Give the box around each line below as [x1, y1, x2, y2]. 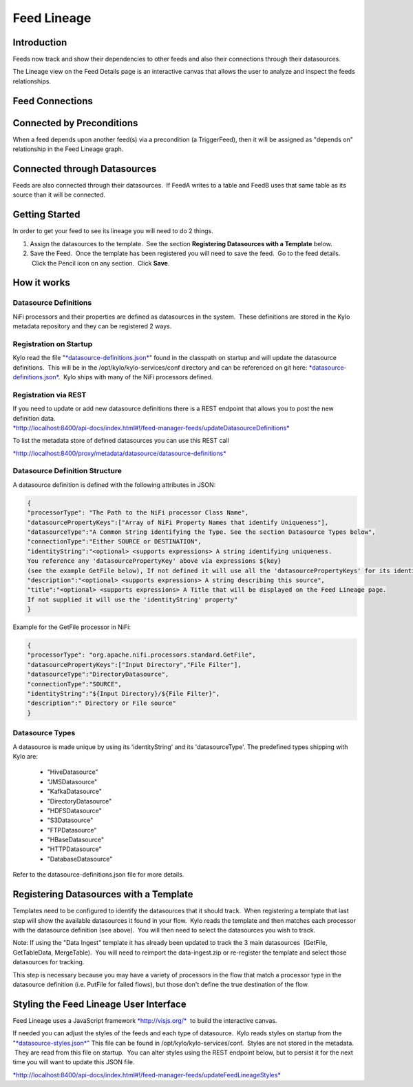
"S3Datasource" [47, 816, 94, 824]
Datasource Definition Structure [12, 466, 122, 476]
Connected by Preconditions [12, 117, 138, 129]
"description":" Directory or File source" [27, 699, 177, 707]
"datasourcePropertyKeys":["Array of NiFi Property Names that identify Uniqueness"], [27, 518, 329, 526]
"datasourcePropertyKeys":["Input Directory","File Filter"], [27, 661, 242, 668]
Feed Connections [12, 95, 93, 107]
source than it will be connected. [12, 190, 106, 199]
